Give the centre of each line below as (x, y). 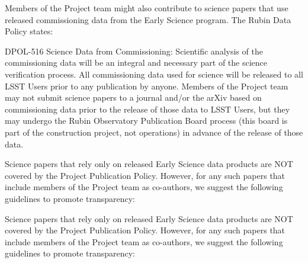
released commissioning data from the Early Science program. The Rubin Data (148, 19)
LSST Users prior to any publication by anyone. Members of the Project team (147, 86)
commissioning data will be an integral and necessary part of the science (136, 62)
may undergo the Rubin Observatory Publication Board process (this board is (146, 121)
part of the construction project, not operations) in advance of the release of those (154, 132)
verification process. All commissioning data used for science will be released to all (154, 74)
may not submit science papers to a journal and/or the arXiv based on (133, 97)
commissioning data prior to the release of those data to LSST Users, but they (147, 109)
